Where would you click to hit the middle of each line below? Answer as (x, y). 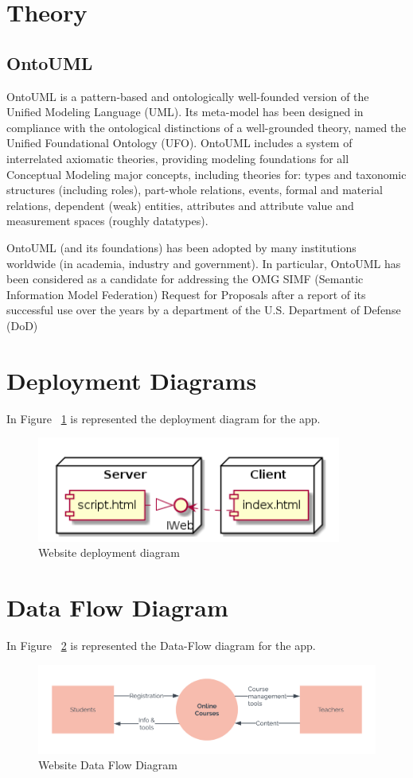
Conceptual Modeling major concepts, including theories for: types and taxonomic (206, 174)
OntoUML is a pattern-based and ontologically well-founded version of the (188, 96)
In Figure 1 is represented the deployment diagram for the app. (164, 418)
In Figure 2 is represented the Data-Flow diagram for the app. (161, 645)
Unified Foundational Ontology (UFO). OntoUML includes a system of (179, 143)
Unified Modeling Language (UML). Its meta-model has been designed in (185, 112)
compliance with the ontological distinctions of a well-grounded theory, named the (206, 127)
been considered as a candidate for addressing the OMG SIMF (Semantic (185, 279)
